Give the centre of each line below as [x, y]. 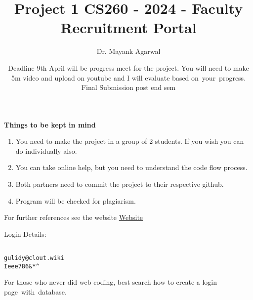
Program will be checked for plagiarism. [76, 200]
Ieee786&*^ [22, 266]
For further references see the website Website [74, 217]
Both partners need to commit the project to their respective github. [120, 184]
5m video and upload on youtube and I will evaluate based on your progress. [128, 77]
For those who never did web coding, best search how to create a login [111, 282]
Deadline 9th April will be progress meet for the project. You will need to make [128, 67]
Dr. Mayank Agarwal [128, 51]
